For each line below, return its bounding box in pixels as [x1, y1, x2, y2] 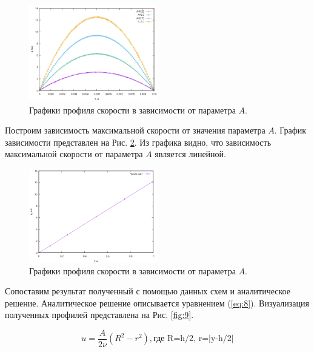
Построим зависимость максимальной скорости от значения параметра [5, 124, 266, 137]
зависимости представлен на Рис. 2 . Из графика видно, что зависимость [5, 135, 272, 148]
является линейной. [155, 147, 226, 160]
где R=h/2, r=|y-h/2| [153, 334, 234, 344]
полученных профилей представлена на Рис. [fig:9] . [5, 308, 194, 321]
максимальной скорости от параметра [5, 147, 143, 160]
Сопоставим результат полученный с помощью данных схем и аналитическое [5, 285, 291, 297]
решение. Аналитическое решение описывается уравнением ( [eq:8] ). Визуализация [5, 296, 309, 309]
